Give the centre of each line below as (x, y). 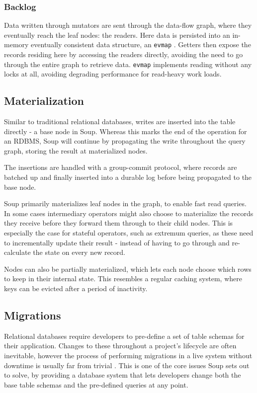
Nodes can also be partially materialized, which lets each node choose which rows (128, 269)
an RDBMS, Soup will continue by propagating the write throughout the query (125, 141)
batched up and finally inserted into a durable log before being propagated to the (128, 177)
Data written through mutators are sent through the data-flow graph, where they (128, 25)
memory (16, 44)
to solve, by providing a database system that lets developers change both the (123, 375)
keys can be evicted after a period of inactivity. (76, 288)
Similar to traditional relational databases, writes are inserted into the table (120, 121)
